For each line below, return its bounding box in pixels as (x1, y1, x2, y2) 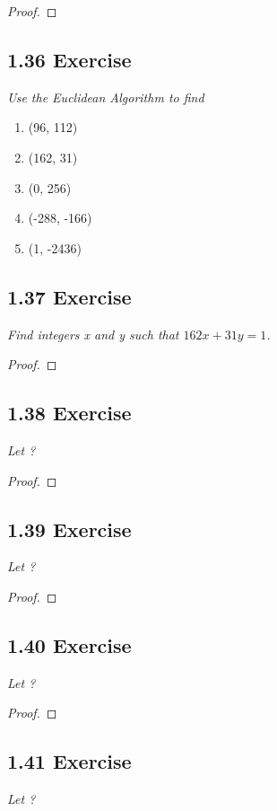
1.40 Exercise (7, 630, 132, 658)
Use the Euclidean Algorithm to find (7, 87, 204, 106)
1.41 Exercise (7, 747, 132, 775)
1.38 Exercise (7, 399, 132, 427)
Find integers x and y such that (7, 324, 179, 343)
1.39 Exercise (7, 515, 132, 542)
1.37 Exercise (7, 282, 132, 310)
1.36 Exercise (7, 45, 132, 73)
